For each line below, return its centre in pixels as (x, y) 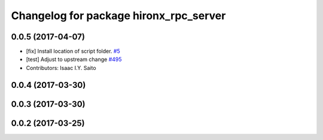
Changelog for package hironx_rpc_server (118, 16)
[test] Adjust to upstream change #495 (74, 59)
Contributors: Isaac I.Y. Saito (61, 68)
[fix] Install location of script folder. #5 (73, 51)
